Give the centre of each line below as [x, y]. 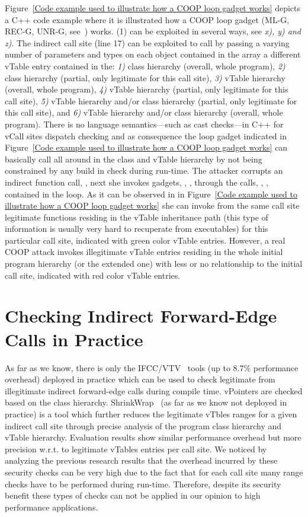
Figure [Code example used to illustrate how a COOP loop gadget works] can [146, 147]
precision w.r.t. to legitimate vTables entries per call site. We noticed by [136, 449]
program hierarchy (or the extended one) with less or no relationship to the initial [154, 264]
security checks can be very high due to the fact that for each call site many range [154, 472]
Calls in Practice [74, 339]
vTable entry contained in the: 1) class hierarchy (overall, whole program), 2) [145, 66]
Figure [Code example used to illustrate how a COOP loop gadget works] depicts [153, 8]
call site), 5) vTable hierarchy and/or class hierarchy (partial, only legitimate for [151, 100]
